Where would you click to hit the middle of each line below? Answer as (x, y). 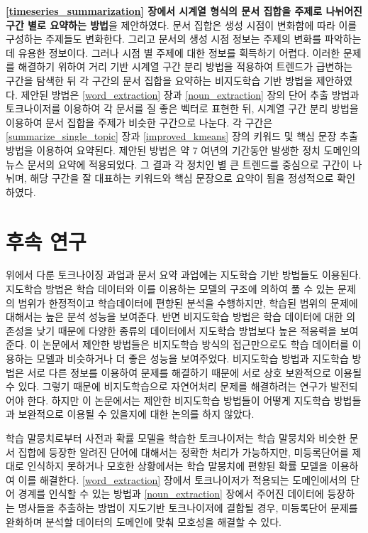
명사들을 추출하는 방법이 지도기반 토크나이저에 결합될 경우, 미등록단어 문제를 (188, 507)
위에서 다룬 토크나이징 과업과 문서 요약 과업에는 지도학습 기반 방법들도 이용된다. (184, 275)
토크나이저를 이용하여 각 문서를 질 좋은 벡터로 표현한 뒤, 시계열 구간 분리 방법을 (182, 108)
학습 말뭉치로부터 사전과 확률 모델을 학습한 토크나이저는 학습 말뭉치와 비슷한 (176, 437)
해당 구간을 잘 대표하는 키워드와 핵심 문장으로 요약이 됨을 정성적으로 (182, 178)
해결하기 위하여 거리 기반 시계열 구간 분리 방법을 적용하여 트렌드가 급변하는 (185, 66)
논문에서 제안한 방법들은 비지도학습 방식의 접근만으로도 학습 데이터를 (195, 344)
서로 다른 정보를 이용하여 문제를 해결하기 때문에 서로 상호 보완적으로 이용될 (195, 372)
